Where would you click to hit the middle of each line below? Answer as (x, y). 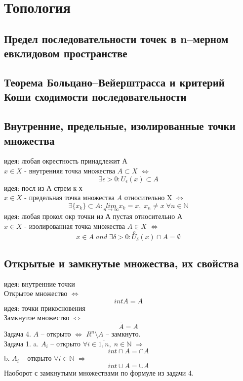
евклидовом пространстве (66, 53)
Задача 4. (18, 334)
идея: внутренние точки (40, 283)
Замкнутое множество (37, 317)
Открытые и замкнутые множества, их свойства (121, 263)
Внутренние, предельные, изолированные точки (120, 126)
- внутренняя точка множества (70, 170)
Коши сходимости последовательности (95, 97)
